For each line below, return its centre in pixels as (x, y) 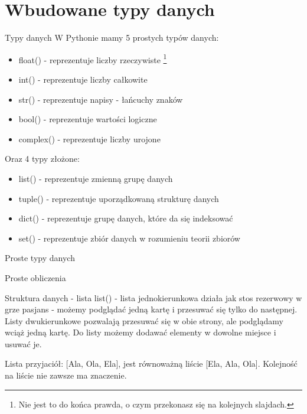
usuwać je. (23, 343)
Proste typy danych (40, 258)
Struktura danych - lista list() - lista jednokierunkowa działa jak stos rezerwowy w (153, 297)
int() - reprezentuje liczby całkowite (83, 79)
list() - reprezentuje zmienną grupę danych (96, 178)
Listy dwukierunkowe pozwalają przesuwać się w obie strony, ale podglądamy (144, 320)
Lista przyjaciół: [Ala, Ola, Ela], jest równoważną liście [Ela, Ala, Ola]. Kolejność (151, 364)
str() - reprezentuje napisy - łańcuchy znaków (101, 99)
